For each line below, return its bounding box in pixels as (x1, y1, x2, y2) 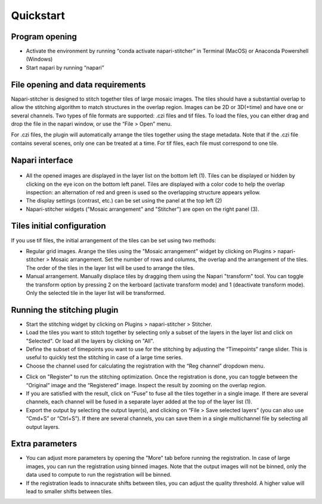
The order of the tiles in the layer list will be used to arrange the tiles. (26, 264, 195, 271)
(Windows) (26, 55, 53, 63)
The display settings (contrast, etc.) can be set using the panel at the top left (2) (26, 197, 222, 204)
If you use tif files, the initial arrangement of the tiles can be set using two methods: (11, 237, 216, 244)
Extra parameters (11, 438, 78, 449)
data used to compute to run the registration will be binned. (26, 471, 172, 478)
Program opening (11, 32, 78, 42)
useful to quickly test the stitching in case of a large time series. (26, 354, 183, 361)
